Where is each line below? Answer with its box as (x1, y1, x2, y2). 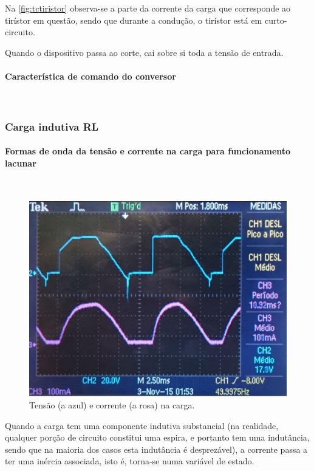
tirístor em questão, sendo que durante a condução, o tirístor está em (5, 13, 262, 26)
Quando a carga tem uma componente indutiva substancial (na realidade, (5, 419, 279, 431)
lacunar (5, 156, 36, 169)
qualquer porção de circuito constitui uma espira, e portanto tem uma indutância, (5, 431, 310, 444)
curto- (264, 13, 287, 26)
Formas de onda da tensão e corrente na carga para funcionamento (5, 145, 291, 157)
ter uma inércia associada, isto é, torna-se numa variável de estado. (5, 455, 254, 467)
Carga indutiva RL (5, 119, 99, 134)
